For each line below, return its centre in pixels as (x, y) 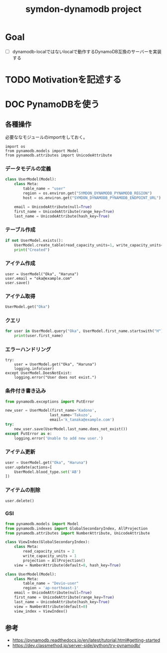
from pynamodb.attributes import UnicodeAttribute (59, 155)
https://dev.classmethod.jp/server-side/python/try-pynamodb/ (76, 646)
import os (15, 147)
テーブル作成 (20, 230)
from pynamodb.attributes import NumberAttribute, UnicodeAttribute (78, 533)
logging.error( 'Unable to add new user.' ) (59, 438)
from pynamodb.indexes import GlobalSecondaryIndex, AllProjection (77, 529)
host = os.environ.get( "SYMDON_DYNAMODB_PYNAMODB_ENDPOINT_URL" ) (92, 198)
